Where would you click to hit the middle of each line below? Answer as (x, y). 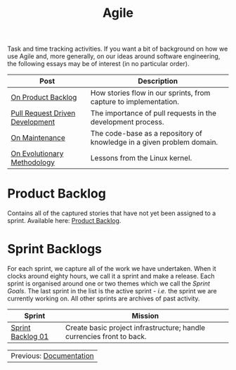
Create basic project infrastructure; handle (136, 328)
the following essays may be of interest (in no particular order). (98, 64)
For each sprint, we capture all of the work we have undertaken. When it (112, 269)
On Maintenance (38, 138)
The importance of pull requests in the (153, 113)
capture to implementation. (135, 102)
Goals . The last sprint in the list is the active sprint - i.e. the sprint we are (112, 291)
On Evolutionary (37, 154)
